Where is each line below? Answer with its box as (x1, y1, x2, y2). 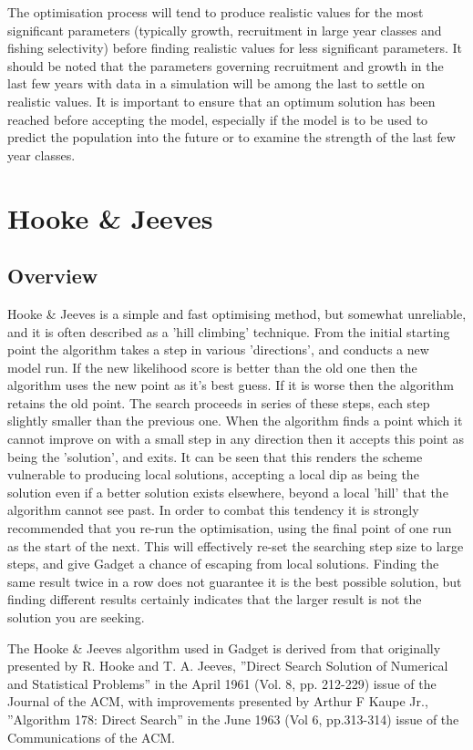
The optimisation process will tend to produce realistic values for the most (7, 3, 424, 21)
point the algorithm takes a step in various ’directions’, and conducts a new (7, 340, 429, 359)
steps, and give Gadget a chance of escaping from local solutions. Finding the (7, 554, 439, 573)
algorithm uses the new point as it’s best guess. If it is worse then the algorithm (7, 375, 454, 395)
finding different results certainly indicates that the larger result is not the (7, 590, 422, 609)
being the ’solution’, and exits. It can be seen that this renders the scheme (7, 447, 423, 466)
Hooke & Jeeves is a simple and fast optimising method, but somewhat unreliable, (7, 303, 467, 323)
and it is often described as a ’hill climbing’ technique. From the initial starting (7, 322, 450, 341)
